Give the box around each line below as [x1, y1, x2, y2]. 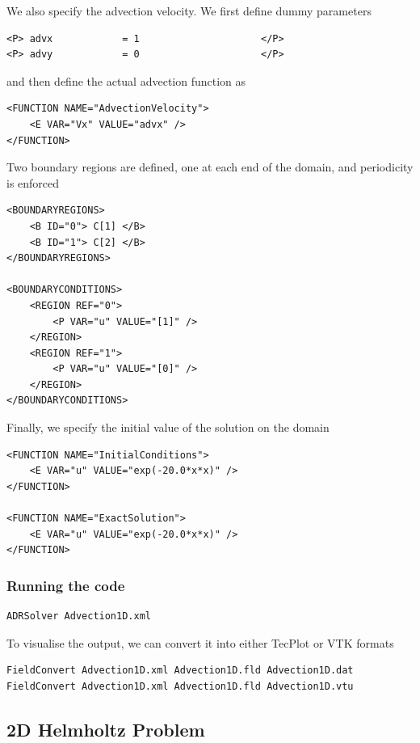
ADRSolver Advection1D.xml [6, 610, 151, 623]
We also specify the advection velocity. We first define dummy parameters [6, 2, 372, 19]
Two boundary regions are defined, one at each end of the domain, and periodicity [6, 158, 414, 175]
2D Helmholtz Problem [6, 716, 205, 741]
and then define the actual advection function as [6, 72, 246, 89]
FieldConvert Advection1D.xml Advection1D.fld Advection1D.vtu [6, 680, 354, 692]
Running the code [6, 575, 125, 595]
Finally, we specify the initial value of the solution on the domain [6, 419, 330, 436]
